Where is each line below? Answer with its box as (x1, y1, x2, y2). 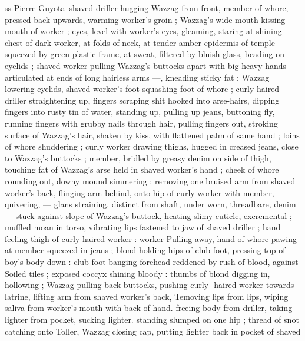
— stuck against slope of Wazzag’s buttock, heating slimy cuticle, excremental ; (5, 209, 292, 221)
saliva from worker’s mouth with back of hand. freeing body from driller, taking (5, 302, 293, 314)
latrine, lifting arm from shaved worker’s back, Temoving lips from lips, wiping (5, 290, 289, 302)
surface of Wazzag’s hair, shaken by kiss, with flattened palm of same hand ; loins (5, 128, 300, 141)
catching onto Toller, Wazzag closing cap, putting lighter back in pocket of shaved (5, 325, 301, 337)
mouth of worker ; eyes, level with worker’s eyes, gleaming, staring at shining (5, 25, 282, 37)
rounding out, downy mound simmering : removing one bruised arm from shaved (5, 174, 296, 187)
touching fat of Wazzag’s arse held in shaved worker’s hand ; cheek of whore (5, 163, 279, 176)
